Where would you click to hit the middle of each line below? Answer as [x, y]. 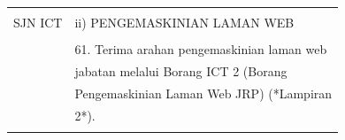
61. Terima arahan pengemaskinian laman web [201, 49]
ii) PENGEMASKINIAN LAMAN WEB [184, 22]
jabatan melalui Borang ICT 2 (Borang [181, 70]
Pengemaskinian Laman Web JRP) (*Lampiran [203, 93]
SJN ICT [38, 22]
